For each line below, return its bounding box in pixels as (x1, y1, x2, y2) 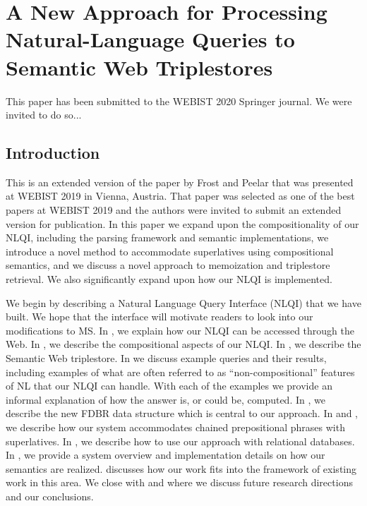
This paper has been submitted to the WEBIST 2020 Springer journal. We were (6, 93, 352, 108)
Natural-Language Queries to (6, 25, 295, 54)
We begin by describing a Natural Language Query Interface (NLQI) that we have (6, 295, 361, 310)
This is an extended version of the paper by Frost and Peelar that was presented (6, 174, 354, 189)
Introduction (6, 142, 100, 164)
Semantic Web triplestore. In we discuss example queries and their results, (6, 351, 327, 366)
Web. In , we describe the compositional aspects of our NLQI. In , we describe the (6, 337, 361, 351)
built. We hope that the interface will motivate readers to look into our (6, 309, 313, 324)
